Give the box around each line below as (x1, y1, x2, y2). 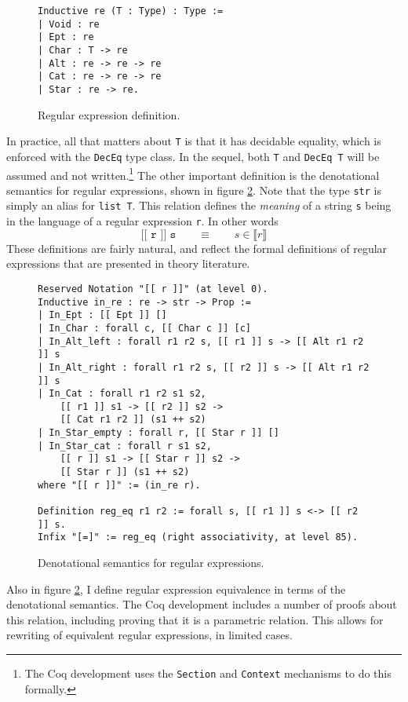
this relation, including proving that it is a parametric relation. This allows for (6, 611, 384, 627)
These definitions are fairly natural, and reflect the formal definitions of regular (6, 239, 388, 256)
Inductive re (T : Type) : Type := (38, 5, 224, 16)
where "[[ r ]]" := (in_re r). (38, 479, 201, 491)
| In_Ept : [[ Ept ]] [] (38, 309, 167, 321)
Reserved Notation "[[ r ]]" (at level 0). (38, 283, 268, 294)
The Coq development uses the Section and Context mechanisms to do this (24, 665, 392, 681)
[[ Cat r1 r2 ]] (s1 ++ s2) (60, 414, 206, 426)
